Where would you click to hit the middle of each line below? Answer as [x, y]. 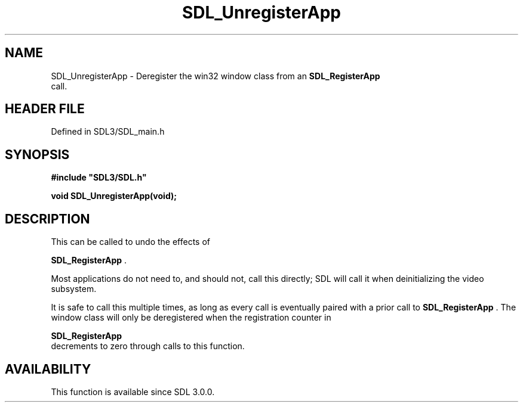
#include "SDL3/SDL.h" [99, 178]
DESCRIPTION [47, 219]
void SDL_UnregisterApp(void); [114, 196]
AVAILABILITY [48, 369]
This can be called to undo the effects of [131, 242]
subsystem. [74, 289]
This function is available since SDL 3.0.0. [133, 392]
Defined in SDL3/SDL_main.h [108, 132]
